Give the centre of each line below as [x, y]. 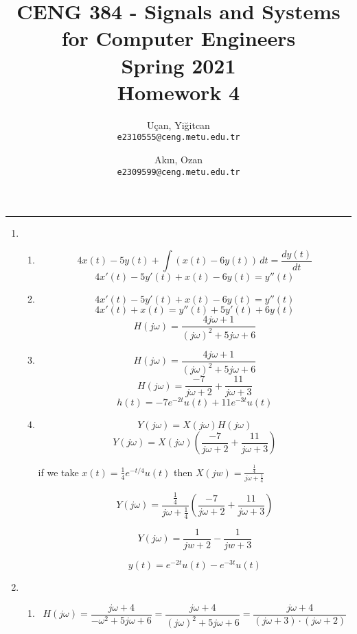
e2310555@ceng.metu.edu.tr [178, 138]
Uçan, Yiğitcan [178, 125]
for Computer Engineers [178, 38]
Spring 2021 [178, 65]
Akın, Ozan [178, 159]
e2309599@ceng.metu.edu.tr [178, 172]
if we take [58, 472]
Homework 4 [178, 92]
